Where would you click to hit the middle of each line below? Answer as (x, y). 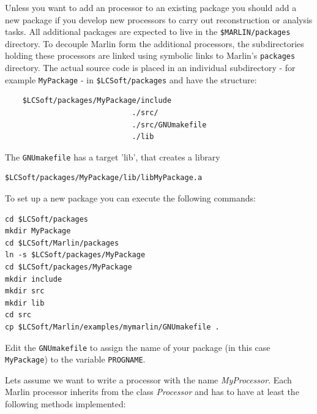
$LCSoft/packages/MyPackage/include (97, 101)
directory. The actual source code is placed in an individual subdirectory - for (150, 68)
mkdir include (34, 279)
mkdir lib (25, 303)
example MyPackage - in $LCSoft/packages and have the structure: (131, 79)
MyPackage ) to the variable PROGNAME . (75, 359)
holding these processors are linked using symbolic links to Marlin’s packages (150, 55)
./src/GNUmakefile (169, 125)
